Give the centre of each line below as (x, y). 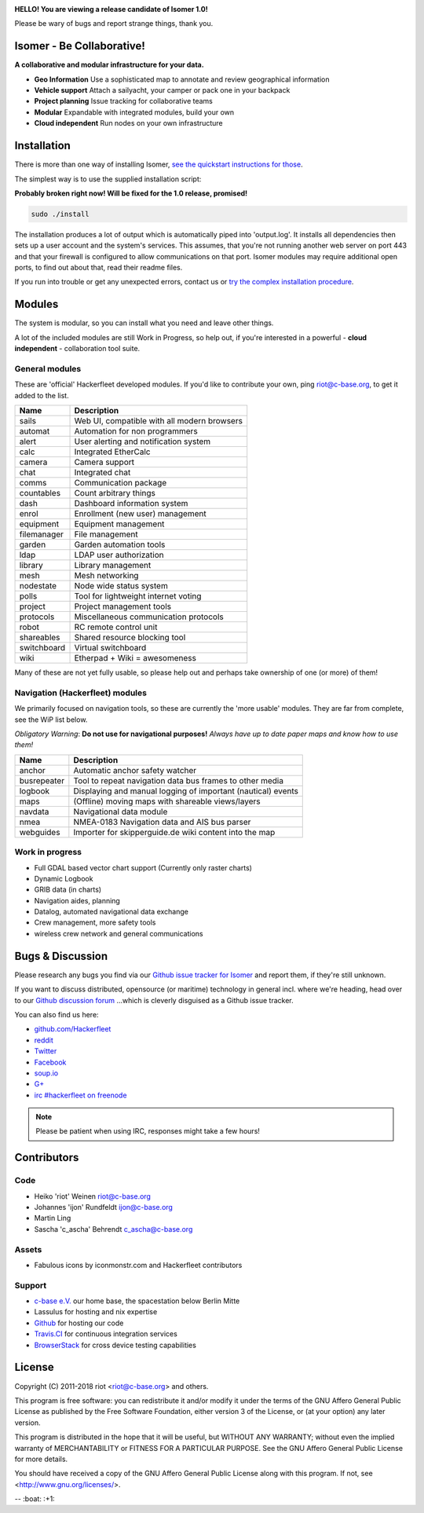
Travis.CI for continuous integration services (106, 1334)
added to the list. (42, 395)
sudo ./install (60, 214)
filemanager (42, 534)
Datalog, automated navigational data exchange (111, 912)
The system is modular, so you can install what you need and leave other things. (144, 323)
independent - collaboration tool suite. (77, 349)
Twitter (46, 1051)
